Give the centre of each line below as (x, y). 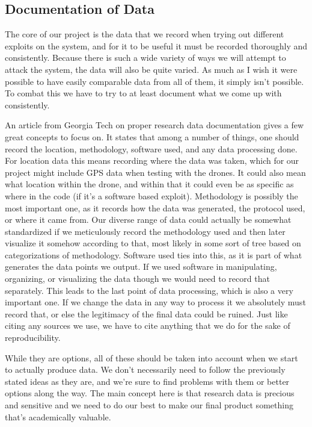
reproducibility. (33, 338)
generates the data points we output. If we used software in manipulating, (141, 266)
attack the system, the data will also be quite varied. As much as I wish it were (151, 69)
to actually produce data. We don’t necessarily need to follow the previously (145, 369)
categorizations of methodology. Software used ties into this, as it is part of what (154, 254)
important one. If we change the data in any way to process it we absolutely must (155, 302)
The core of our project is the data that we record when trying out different (145, 34)
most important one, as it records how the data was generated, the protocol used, (155, 207)
